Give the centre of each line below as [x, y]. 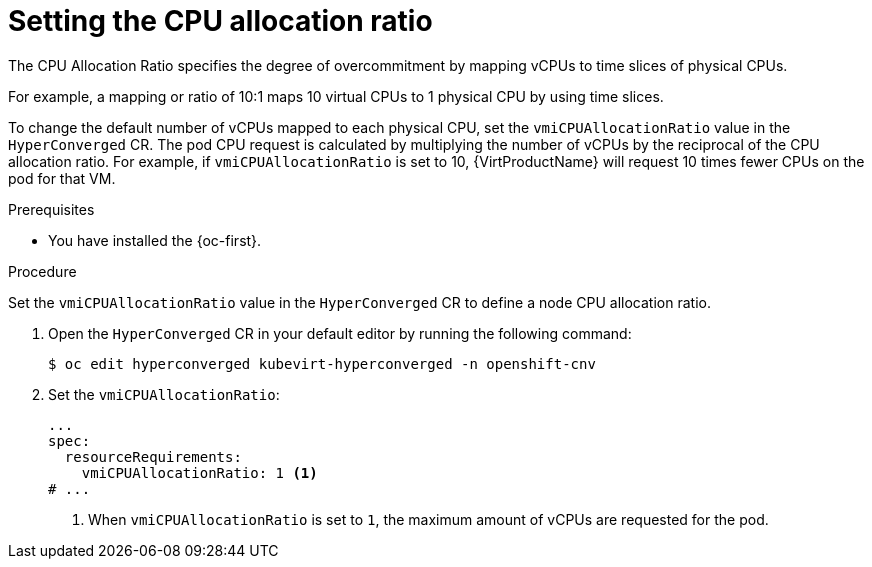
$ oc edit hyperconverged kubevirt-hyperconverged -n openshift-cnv [322, 363]
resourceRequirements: [153, 456]
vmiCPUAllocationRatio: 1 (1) [199, 472]
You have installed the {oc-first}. [155, 240]
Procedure [42, 271]
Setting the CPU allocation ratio [220, 21]
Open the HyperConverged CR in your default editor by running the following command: [340, 333]
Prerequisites [51, 209]
